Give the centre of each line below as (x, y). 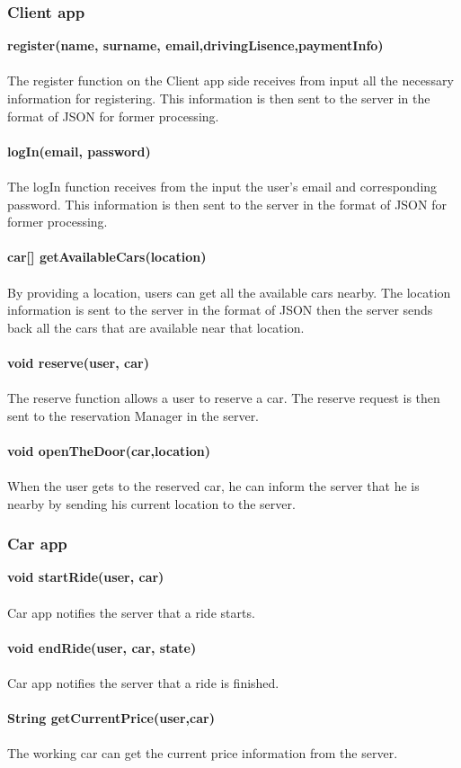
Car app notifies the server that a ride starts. (131, 612)
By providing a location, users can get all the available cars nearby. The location (229, 292)
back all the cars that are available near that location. (156, 327)
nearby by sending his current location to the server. (151, 503)
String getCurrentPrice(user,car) (111, 718)
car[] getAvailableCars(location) (107, 257)
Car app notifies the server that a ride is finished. (143, 683)
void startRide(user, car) (86, 577)
